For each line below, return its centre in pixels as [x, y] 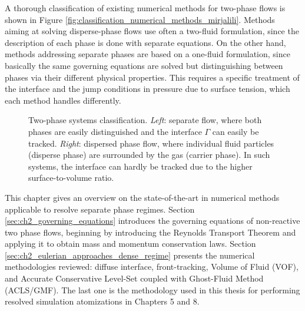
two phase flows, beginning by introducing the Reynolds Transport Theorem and [150, 232]
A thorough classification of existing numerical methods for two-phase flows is [145, 8]
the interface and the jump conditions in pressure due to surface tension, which [147, 89]
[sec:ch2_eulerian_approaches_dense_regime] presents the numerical [130, 255]
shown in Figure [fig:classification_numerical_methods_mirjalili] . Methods [140, 19]
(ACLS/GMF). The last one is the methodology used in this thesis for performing [152, 290]
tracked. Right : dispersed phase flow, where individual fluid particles [151, 143]
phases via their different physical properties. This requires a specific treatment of [152, 77]
